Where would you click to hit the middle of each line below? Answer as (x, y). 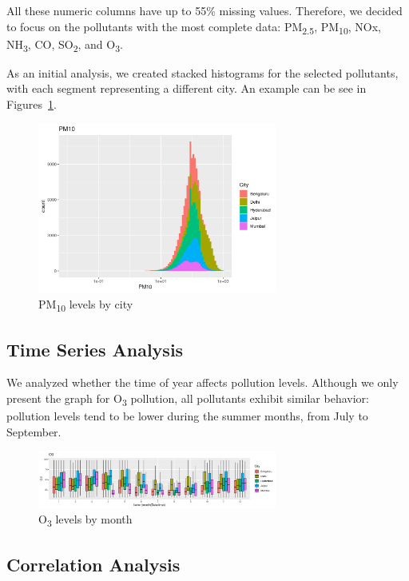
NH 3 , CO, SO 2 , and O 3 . (65, 45)
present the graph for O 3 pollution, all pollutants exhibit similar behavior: (188, 399)
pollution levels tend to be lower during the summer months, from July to (187, 416)
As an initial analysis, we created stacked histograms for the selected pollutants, (203, 72)
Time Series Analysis (95, 349)
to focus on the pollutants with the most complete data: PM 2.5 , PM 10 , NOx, (194, 27)
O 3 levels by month (85, 520)
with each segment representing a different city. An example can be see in (187, 88)
